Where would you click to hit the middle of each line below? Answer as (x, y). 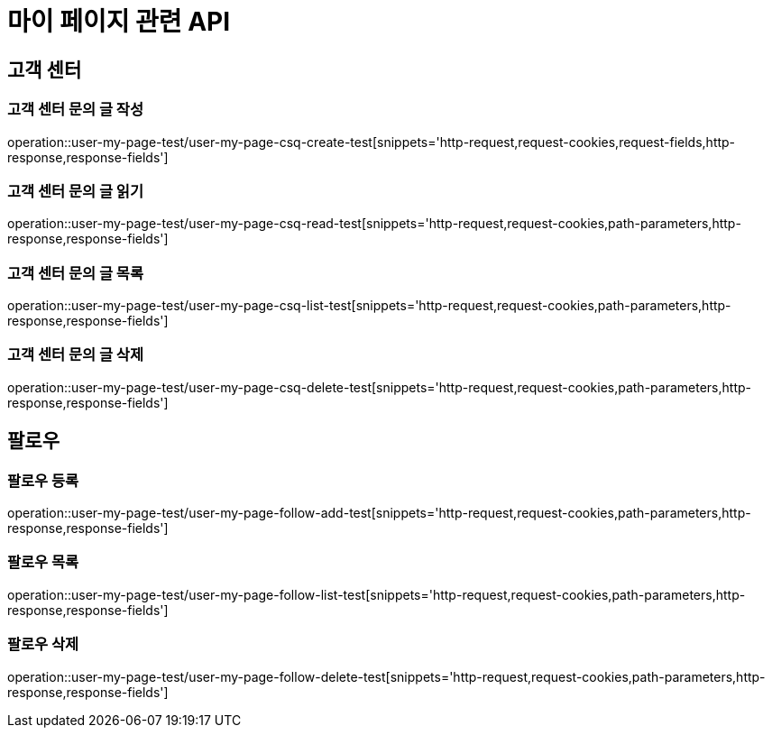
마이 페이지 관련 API (119, 22)
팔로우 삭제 (43, 644)
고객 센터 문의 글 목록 (75, 273)
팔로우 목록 (43, 562)
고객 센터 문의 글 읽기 (75, 191)
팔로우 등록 (43, 480)
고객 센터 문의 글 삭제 (75, 355)
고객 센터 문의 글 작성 (75, 110)
